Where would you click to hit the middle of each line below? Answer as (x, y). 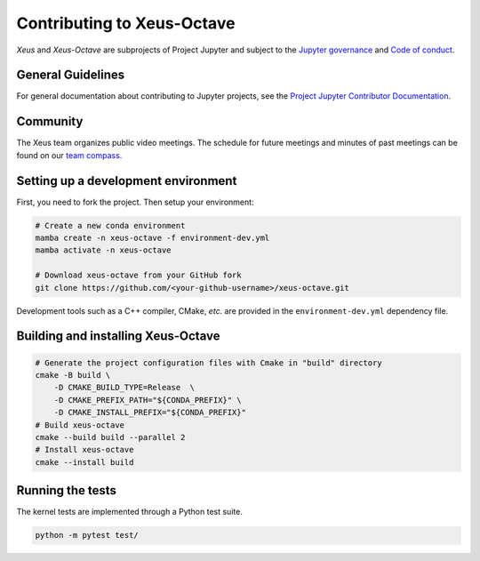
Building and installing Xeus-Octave (118, 337)
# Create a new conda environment (110, 225)
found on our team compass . (69, 155)
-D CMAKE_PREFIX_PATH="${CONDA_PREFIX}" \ (148, 400)
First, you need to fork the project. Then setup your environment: (135, 202)
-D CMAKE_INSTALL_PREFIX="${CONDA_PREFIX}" (150, 413)
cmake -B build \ (73, 375)
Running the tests (67, 490)
